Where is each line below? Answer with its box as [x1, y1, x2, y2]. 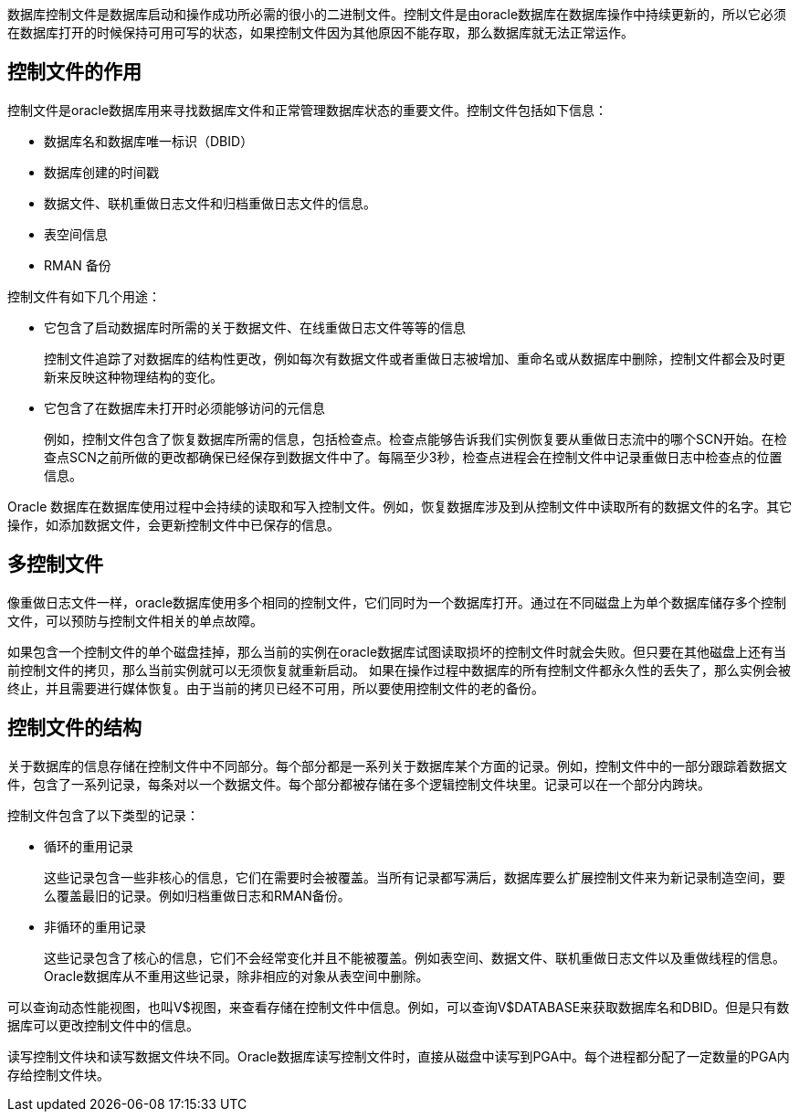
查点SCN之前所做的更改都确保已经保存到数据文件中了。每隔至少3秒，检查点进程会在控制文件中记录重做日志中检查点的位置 [44, 449, 783, 465]
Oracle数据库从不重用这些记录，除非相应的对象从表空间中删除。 [44, 967, 429, 984]
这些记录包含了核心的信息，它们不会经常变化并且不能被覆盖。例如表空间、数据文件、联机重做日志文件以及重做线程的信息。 [44, 949, 785, 966]
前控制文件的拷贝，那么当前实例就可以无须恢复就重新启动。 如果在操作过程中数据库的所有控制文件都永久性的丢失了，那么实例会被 [7, 661, 791, 678]
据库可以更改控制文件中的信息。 [7, 1017, 199, 1033]
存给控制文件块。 [7, 1066, 110, 1082]
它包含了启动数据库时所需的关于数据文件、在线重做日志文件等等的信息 [44, 319, 466, 335]
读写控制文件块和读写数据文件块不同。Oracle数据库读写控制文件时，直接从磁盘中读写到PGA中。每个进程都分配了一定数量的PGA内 [7, 1048, 790, 1064]
